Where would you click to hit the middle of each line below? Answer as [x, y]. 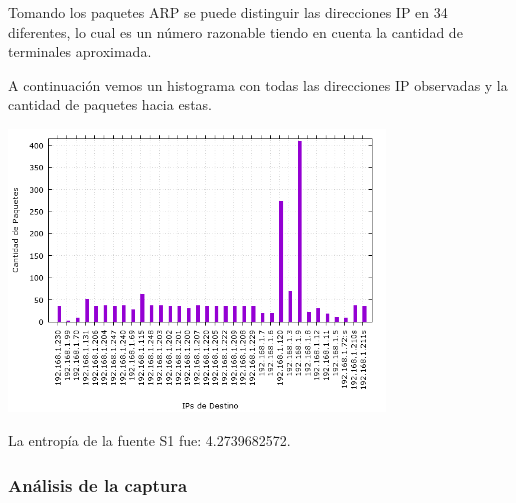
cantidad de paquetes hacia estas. [110, 104]
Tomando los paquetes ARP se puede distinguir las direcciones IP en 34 [228, 12]
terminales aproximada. [80, 51]
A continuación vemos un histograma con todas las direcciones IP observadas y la [258, 84]
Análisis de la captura [98, 484]
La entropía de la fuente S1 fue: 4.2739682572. [149, 440]
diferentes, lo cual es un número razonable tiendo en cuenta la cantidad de [235, 31]
